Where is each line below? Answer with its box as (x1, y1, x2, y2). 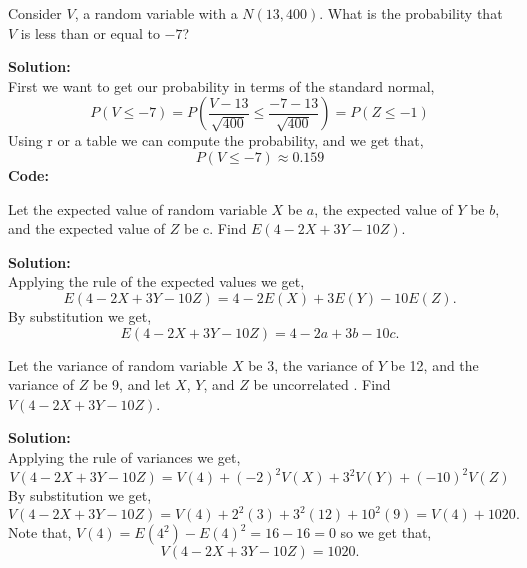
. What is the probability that (319, 3, 503, 23)
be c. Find (184, 218, 247, 239)
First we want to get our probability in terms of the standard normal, (8, 75, 435, 96)
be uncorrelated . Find (253, 374, 391, 395)
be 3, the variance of (248, 354, 374, 375)
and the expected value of (8, 218, 166, 239)
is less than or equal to (20, 22, 160, 43)
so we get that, (340, 522, 432, 543)
